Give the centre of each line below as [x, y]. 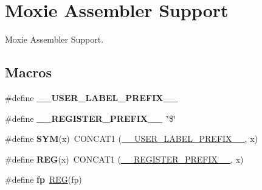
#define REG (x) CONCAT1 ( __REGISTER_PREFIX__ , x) [124, 159]
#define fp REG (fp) [43, 179]
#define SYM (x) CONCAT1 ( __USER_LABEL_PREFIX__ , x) [132, 139]
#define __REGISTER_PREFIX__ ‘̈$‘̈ [91, 118]
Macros [28, 72]
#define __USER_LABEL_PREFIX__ [91, 97]
